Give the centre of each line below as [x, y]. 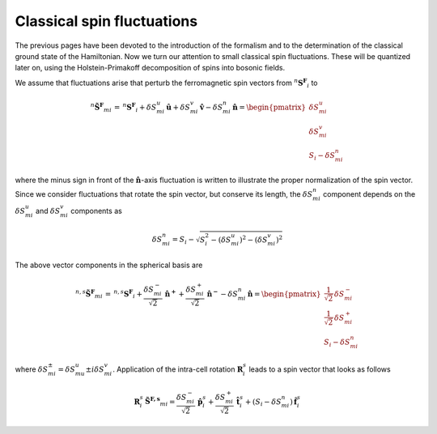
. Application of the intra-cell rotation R [178, 369]
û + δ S [178, 107]
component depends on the [369, 194]
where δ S [32, 369]
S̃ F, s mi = [160, 402]
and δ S [48, 211]
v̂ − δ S [211, 107]
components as [96, 211]
